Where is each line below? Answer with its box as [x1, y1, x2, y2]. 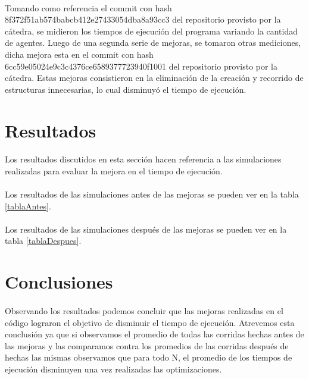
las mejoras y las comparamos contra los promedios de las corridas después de [5, 339, 289, 352]
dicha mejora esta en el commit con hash [5, 48, 154, 60]
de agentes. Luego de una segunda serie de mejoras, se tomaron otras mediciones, [5, 36, 301, 49]
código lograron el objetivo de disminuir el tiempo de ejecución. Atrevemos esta [5, 316, 295, 328]
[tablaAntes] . [5, 199, 51, 212]
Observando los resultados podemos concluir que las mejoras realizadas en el [5, 305, 283, 317]
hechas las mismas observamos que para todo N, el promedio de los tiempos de [5, 351, 292, 364]
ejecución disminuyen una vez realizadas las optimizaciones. [5, 363, 222, 375]
